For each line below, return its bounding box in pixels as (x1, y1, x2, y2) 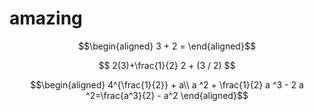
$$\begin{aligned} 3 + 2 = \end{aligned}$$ (78, 40, 256, 52)
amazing (9, 7, 83, 30)
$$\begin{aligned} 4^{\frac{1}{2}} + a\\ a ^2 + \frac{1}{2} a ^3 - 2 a (30, 78, 304, 91)
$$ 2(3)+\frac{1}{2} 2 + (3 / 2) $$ (98, 59, 236, 71)
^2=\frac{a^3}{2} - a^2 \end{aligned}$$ (85, 89, 249, 101)
